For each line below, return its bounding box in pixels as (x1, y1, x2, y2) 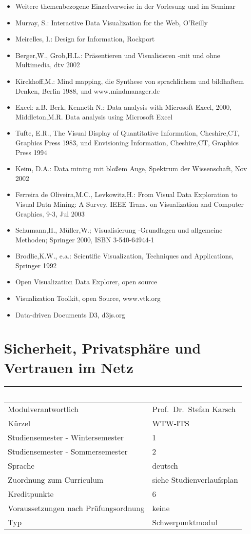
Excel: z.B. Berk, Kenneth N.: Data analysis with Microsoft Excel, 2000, (15, 102, 232, 112)
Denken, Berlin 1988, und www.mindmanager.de (15, 85, 160, 96)
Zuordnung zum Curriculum (8, 474, 104, 485)
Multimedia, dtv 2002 (15, 59, 80, 70)
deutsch (152, 459, 178, 471)
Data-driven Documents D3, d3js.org (15, 309, 125, 319)
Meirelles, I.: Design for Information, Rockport (15, 34, 155, 44)
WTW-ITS (152, 417, 190, 429)
